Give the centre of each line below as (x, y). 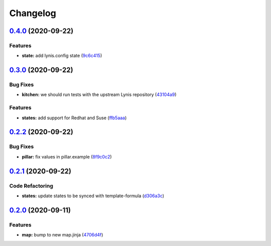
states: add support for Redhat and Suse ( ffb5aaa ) (74, 118)
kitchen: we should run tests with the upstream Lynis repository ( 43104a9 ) (99, 95)
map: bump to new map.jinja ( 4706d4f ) (62, 235)
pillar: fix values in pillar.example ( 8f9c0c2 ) (67, 156)
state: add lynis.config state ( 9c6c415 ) (62, 56)
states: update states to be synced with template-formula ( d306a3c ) (93, 196)
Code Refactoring (31, 186)
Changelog (33, 13)
